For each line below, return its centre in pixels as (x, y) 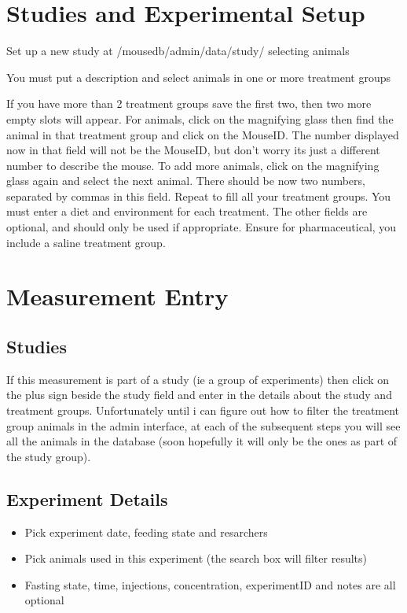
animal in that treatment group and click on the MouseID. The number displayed (203, 134)
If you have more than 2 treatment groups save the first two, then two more (189, 103)
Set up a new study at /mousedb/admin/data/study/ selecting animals (178, 51)
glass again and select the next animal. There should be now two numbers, (186, 181)
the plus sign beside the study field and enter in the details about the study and (199, 395)
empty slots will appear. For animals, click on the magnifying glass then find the (200, 118)
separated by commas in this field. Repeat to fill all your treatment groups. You (199, 196)
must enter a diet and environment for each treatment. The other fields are (187, 211)
